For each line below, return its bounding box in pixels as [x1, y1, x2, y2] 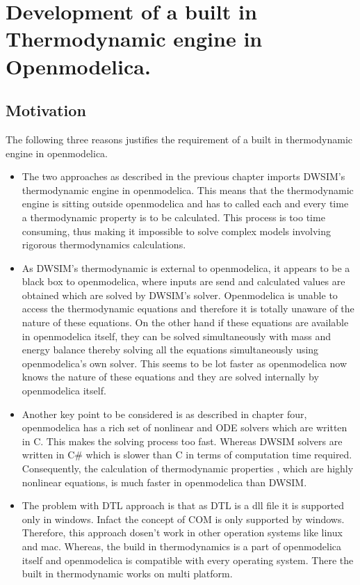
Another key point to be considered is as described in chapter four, [22, 406, 307, 421]
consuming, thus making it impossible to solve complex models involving [22, 223, 331, 238]
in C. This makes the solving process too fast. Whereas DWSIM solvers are [22, 433, 343, 448]
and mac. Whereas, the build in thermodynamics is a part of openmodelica [22, 538, 342, 553]
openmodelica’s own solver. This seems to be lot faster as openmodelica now [22, 355, 347, 370]
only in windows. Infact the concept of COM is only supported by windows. [22, 511, 345, 526]
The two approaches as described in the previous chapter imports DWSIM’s [22, 169, 345, 184]
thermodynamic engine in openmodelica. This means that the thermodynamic [22, 182, 354, 197]
